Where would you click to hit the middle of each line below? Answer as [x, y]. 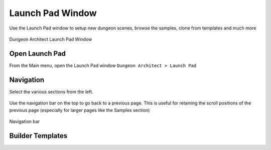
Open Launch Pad [38, 53]
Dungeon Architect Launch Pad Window [51, 39]
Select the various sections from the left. [51, 91]
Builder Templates [38, 136]
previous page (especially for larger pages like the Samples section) [80, 110]
